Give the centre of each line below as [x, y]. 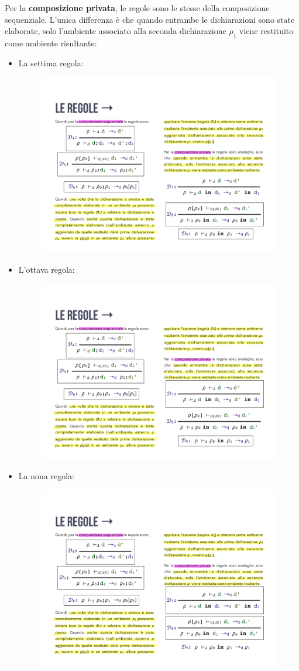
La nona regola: [46, 476]
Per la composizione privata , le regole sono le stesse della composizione [137, 8]
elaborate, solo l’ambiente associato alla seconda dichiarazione [116, 31]
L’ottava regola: [47, 269]
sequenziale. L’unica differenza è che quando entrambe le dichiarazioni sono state [150, 19]
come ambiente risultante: [51, 43]
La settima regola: [51, 62]
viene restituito [267, 31]
